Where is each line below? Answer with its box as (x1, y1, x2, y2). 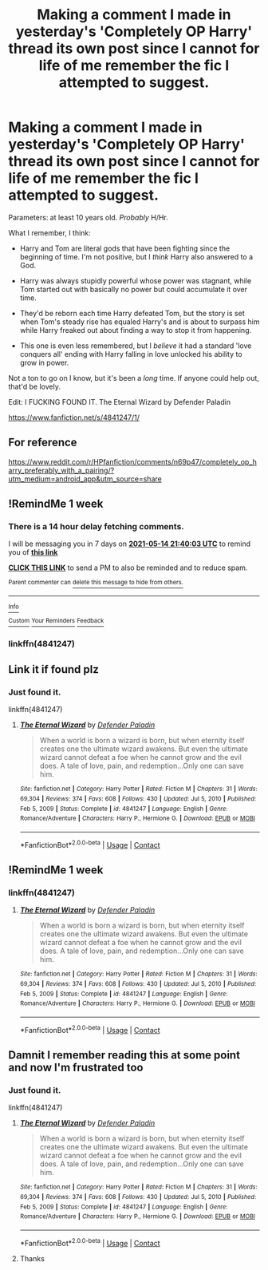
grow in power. (19, 358, 69, 367)
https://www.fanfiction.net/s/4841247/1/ (8, 413, 140, 422)
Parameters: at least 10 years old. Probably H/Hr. (8, 212, 169, 222)
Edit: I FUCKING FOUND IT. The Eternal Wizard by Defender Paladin (8, 397, 231, 406)
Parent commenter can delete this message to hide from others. (8, 579, 183, 587)
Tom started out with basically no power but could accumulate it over (19, 284, 248, 294)
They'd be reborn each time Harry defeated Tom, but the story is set (19, 308, 245, 318)
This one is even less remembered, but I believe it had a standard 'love (19, 341, 252, 350)
